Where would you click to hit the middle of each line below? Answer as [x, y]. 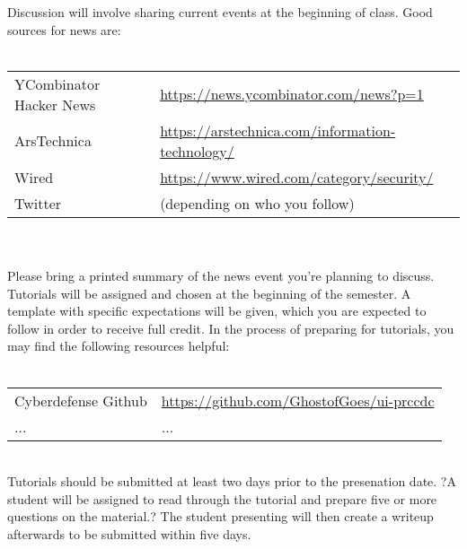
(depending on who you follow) [257, 203]
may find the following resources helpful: [119, 346]
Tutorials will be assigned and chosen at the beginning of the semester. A [209, 293]
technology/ [197, 151]
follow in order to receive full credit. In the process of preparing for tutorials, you [231, 328]
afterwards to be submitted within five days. [129, 533]
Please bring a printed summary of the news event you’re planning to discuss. [221, 275]
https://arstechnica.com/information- [278, 130]
